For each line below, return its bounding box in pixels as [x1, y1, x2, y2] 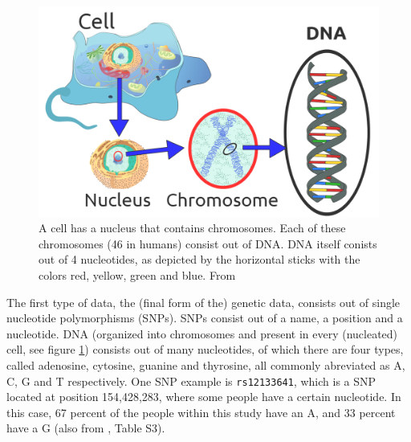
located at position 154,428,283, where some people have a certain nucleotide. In [6, 388, 401, 405]
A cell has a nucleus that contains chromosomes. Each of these [39, 219, 346, 236]
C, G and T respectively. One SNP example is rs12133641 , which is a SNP [6, 372, 376, 389]
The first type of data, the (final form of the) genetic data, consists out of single [6, 293, 401, 310]
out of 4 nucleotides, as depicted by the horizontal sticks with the [39, 251, 360, 268]
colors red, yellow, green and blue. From [39, 267, 236, 284]
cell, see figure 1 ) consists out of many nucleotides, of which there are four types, [6, 341, 404, 358]
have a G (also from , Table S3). [6, 419, 165, 436]
